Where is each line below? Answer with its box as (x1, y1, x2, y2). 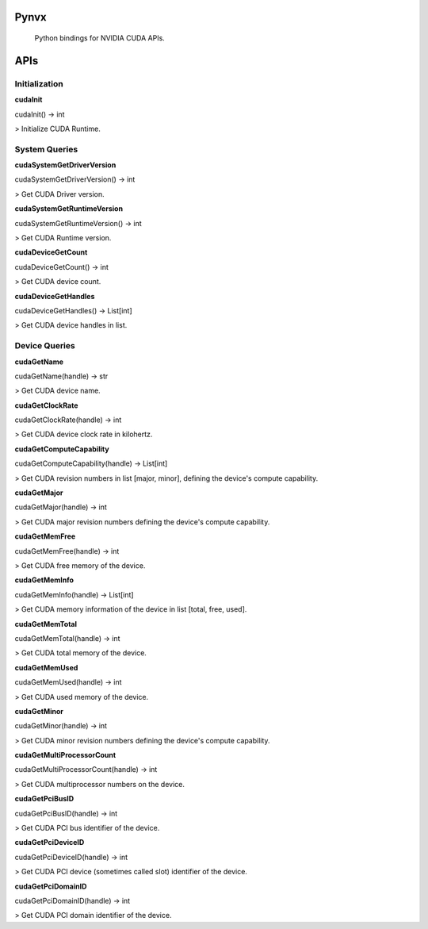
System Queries (14, 144, 78, 155)
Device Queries (14, 340, 75, 351)
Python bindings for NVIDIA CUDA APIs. (34, 33, 166, 43)
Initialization (14, 78, 63, 89)
